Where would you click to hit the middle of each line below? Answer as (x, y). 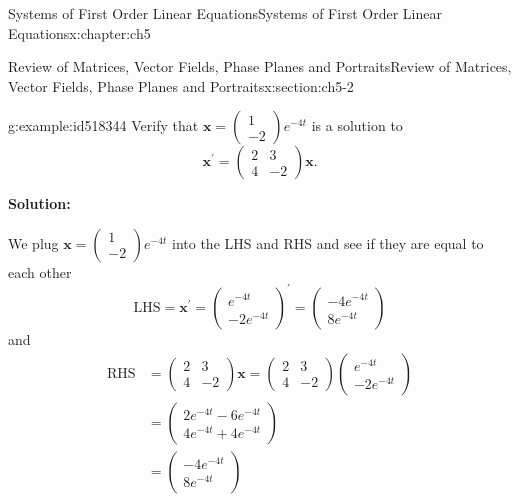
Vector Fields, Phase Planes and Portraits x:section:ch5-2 (181, 85)
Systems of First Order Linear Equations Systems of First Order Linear (225, 13)
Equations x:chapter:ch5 (79, 32)
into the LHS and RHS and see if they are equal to (328, 242)
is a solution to (357, 125)
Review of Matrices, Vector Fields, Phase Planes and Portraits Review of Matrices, (260, 66)
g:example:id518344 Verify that (103, 125)
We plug (33, 242)
